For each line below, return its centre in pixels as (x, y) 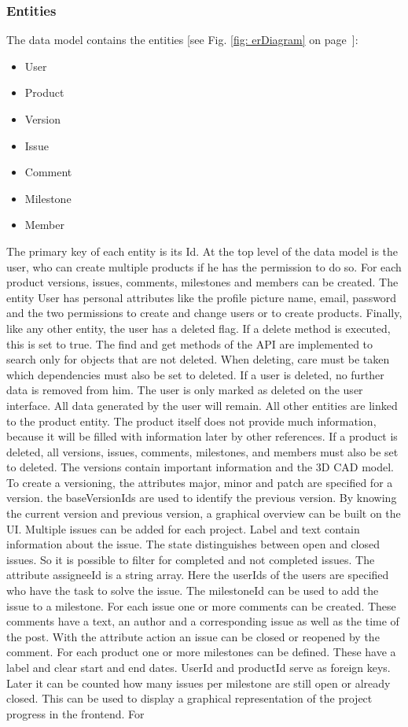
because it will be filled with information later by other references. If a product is (202, 436)
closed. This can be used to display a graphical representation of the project (189, 698)
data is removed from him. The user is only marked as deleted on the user (185, 390)
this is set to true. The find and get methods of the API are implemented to (190, 343)
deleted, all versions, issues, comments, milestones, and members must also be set (202, 451)
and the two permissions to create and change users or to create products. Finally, (204, 313)
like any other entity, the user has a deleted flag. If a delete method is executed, (198, 328)
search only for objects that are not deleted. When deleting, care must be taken (198, 359)
